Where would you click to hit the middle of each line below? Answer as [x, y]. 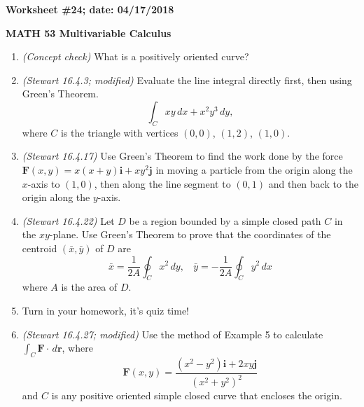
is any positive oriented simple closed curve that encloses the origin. [197, 395]
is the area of [89, 287]
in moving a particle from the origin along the [254, 169]
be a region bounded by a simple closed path [225, 220]
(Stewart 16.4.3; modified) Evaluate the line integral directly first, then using [187, 80]
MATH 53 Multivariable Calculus [89, 33]
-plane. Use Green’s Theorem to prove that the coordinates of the [190, 234]
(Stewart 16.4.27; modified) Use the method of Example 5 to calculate [173, 334]
